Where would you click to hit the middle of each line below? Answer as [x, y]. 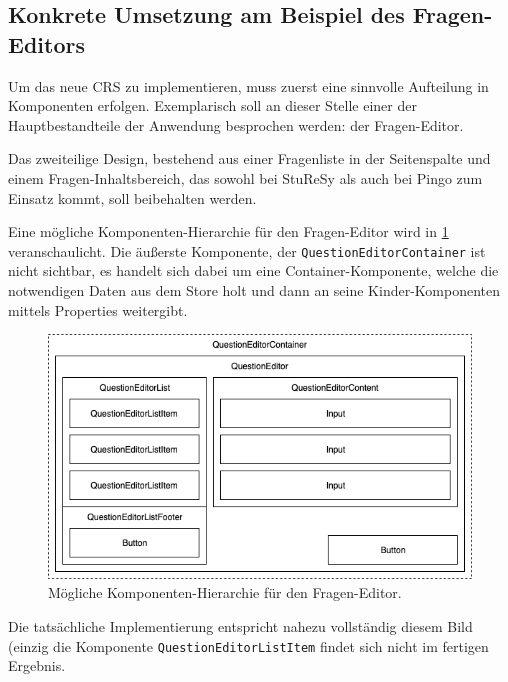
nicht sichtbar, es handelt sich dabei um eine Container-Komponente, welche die [253, 270]
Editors [46, 43]
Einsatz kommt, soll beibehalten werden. [132, 197]
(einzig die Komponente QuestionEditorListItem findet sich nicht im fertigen [248, 645]
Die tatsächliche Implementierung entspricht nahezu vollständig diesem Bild [240, 626]
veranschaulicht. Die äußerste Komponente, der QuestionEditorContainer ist [247, 250]
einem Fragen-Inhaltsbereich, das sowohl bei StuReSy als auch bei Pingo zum [245, 177]
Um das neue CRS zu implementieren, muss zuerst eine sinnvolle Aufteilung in [248, 85]
